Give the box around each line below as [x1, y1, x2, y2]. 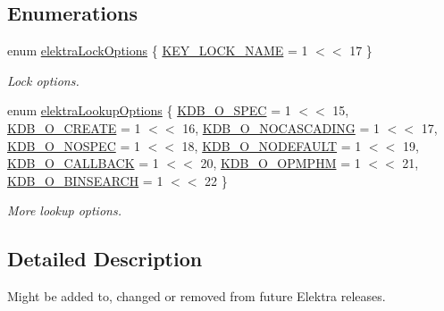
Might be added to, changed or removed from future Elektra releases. [7, 287, 386, 306]
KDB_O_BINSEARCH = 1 [7, 171, 163, 189]
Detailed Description [7, 245, 203, 273]
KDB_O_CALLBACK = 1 [7, 154, 159, 172]
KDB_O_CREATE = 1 [7, 118, 141, 137]
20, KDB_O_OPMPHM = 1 [200, 154, 361, 172]
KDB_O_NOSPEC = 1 [7, 136, 140, 155]
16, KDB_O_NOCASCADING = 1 [182, 118, 380, 137]
